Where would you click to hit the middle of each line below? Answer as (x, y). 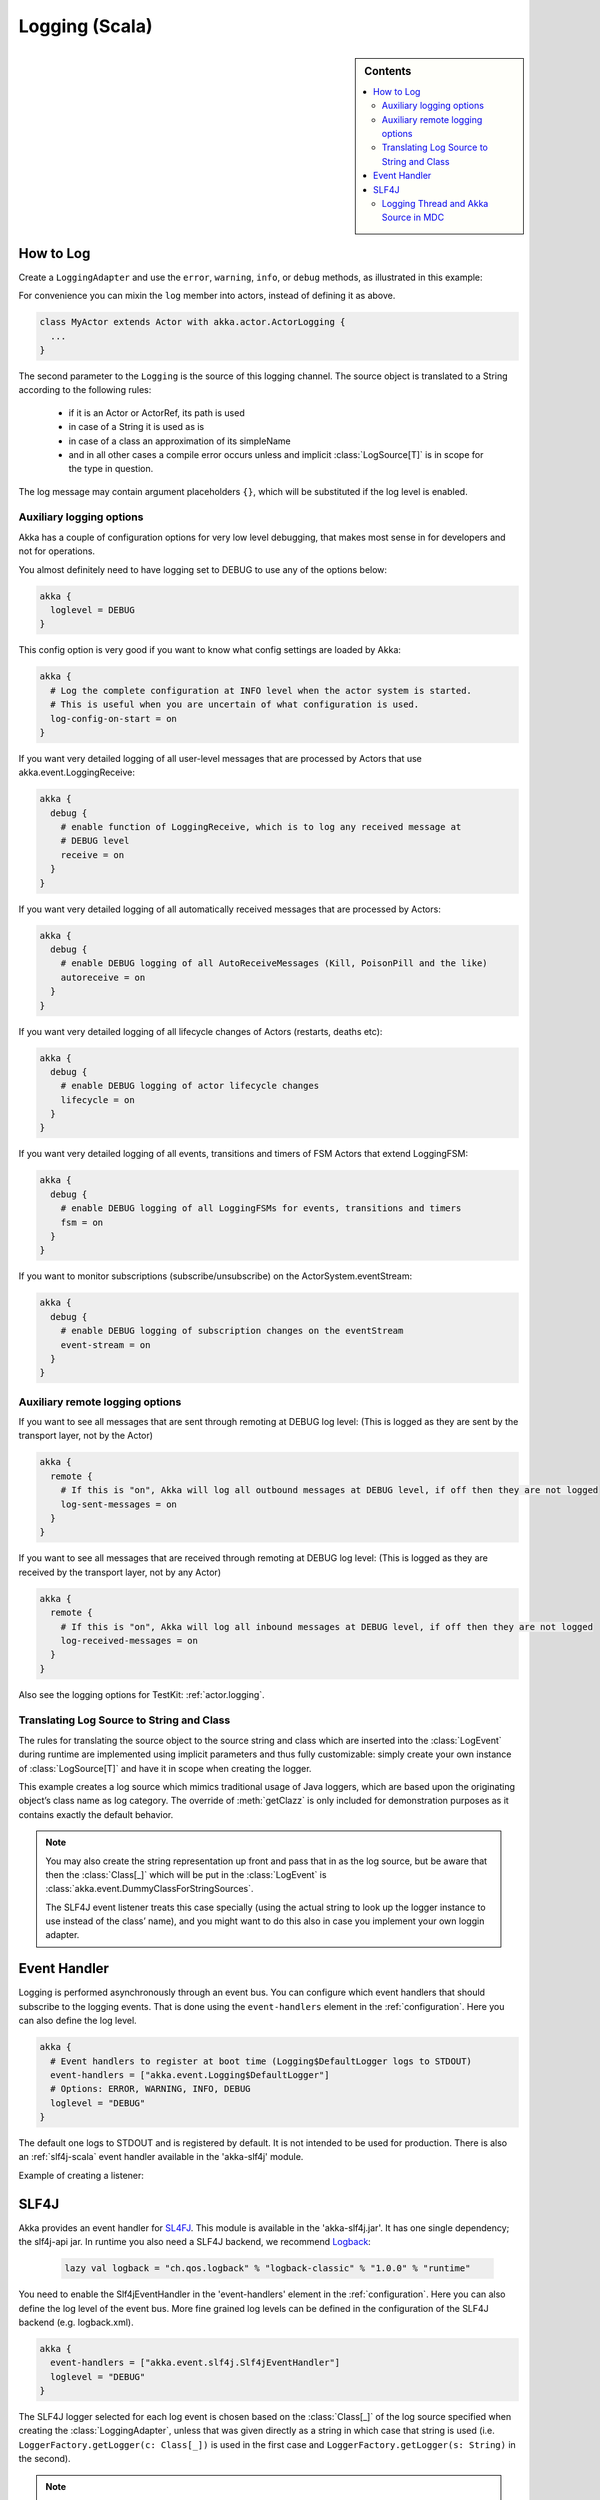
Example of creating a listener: (81, 2175)
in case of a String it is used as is (136, 427)
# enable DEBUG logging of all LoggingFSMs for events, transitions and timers (261, 1208)
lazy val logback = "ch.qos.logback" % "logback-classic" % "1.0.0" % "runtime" (267, 2268)
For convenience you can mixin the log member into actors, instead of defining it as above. (207, 296)
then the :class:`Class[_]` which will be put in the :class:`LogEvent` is (186, 1874)
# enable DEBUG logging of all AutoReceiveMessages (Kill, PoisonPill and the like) (274, 963)
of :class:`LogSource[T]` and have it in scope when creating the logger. (165, 1768)
